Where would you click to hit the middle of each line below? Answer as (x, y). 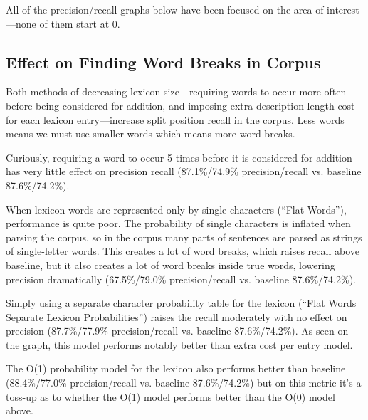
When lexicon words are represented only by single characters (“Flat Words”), (176, 209)
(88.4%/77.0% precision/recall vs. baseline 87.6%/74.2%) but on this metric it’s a (184, 383)
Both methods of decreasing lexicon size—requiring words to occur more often (176, 91)
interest (343, 9)
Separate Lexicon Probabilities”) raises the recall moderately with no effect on (177, 316)
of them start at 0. (80, 23)
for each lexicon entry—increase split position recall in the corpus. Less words (175, 119)
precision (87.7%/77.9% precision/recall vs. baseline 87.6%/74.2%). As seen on (177, 331)
